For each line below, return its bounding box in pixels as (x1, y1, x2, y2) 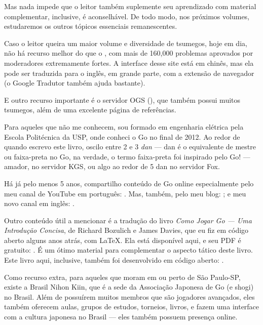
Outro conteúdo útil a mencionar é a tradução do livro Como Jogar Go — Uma (4, 215, 252, 225)
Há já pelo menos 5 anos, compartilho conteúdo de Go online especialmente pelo (4, 178, 254, 188)
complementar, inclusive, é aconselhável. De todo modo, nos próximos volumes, (4, 11, 250, 21)
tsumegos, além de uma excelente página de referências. (4, 104, 176, 115)
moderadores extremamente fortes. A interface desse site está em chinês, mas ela (4, 57, 254, 68)
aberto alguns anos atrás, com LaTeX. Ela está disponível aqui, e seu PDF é (4, 234, 241, 245)
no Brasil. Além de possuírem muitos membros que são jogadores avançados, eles (4, 291, 255, 302)
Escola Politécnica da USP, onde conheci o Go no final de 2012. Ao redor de (4, 131, 240, 142)
